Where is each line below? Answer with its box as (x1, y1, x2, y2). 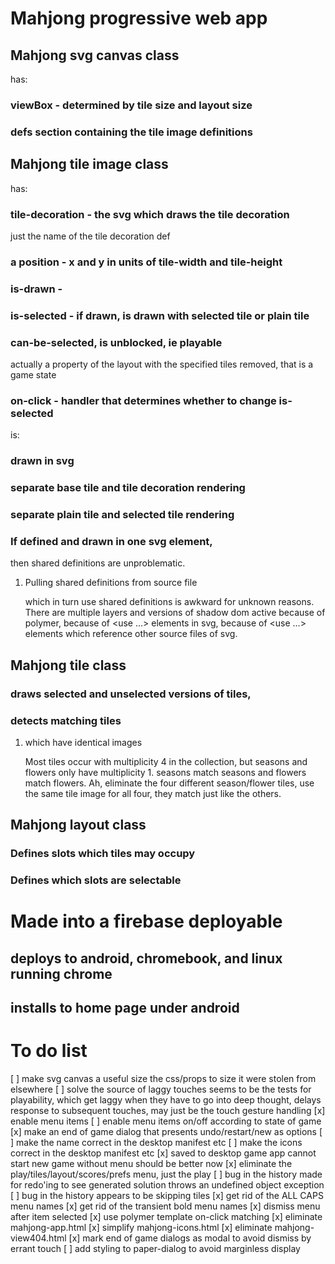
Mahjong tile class (10, 657, 127, 674)
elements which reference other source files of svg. (24, 628, 238, 640)
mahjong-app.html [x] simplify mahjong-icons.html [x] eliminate (10, 1222, 273, 1234)
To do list (10, 1040, 88, 1062)
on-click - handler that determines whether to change (10, 393, 277, 407)
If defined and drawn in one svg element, (10, 535, 213, 548)
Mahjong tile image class (10, 156, 169, 173)
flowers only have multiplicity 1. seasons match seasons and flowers (24, 766, 307, 778)
